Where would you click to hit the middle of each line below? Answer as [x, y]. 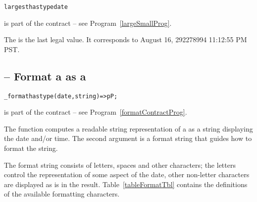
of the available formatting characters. [62, 194]
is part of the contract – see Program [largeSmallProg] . [88, 23]
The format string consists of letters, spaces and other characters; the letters [120, 165]
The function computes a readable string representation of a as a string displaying [128, 128]
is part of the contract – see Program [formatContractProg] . [96, 112]
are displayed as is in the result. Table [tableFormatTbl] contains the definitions [126, 184]
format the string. [31, 148]
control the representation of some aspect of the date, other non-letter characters [127, 174]
